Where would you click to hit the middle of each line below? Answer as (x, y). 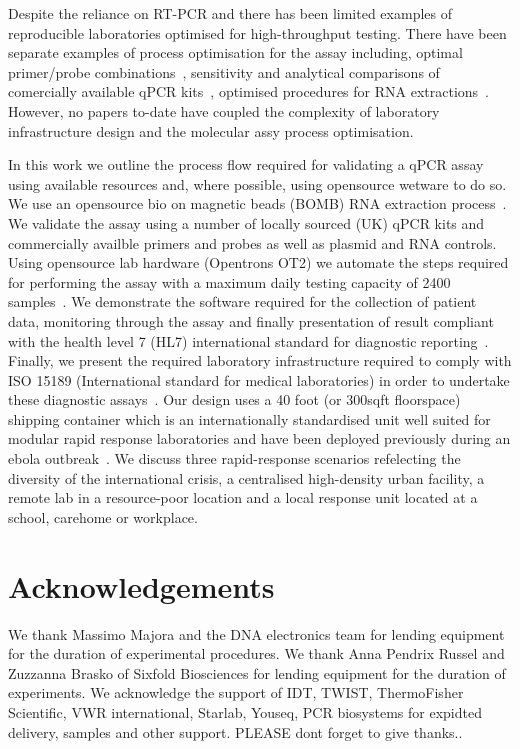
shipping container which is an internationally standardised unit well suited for (249, 418)
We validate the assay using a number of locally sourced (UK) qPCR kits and (246, 222)
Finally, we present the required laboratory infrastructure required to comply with (260, 360)
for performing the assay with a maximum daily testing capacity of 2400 (229, 281)
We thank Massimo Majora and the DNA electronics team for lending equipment (256, 633)
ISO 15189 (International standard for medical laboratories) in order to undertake (259, 379)
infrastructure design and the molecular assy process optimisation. (211, 130)
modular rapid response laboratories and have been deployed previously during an (259, 438)
